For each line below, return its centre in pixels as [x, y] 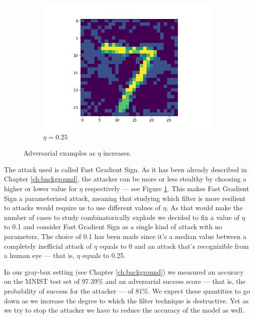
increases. [117, 153]
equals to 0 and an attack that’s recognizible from [174, 246]
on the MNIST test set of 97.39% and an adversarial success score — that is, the [125, 281]
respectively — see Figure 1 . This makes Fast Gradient [167, 188]
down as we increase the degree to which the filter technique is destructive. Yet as [126, 300]
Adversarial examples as [59, 153]
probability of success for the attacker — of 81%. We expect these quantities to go [127, 290]
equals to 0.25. [104, 255]
